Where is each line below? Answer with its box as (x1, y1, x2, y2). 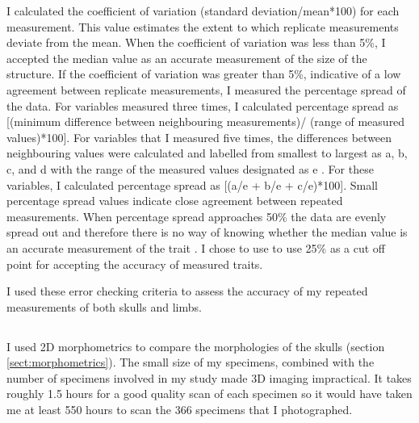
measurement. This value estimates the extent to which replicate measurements (6, 18, 399, 35)
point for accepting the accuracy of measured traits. (6, 255, 263, 272)
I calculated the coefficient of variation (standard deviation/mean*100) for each (6, 2, 400, 19)
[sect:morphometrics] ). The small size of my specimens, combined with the (6, 354, 375, 371)
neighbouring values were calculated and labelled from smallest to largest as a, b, (6, 144, 408, 161)
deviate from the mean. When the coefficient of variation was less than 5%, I (6, 34, 386, 51)
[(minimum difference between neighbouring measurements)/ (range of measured (6, 113, 405, 130)
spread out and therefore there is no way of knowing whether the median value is (6, 224, 408, 241)
